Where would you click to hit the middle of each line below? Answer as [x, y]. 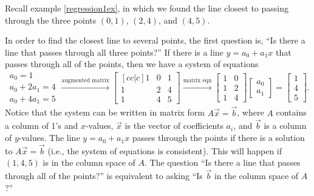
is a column [285, 126]
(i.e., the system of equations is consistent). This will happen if [165, 150]
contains [291, 112]
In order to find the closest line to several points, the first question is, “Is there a [155, 40]
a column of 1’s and [42, 126]
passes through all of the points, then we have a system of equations [132, 64]
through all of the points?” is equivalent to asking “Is [104, 176]
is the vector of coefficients [174, 126]
